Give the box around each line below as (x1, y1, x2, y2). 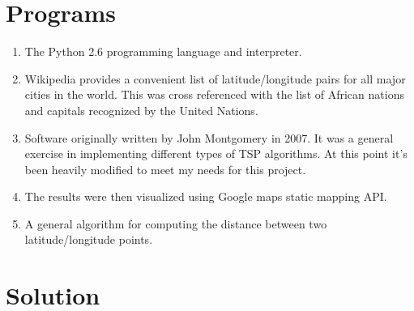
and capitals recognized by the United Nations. (24, 101, 258, 118)
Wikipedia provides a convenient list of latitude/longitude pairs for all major (24, 70, 406, 87)
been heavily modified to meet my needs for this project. (24, 160, 306, 177)
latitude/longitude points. (24, 231, 153, 248)
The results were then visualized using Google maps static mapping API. (24, 188, 387, 205)
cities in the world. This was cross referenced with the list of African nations (24, 86, 404, 103)
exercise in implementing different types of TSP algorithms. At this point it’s (24, 145, 408, 162)
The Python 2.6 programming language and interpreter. (24, 43, 302, 60)
